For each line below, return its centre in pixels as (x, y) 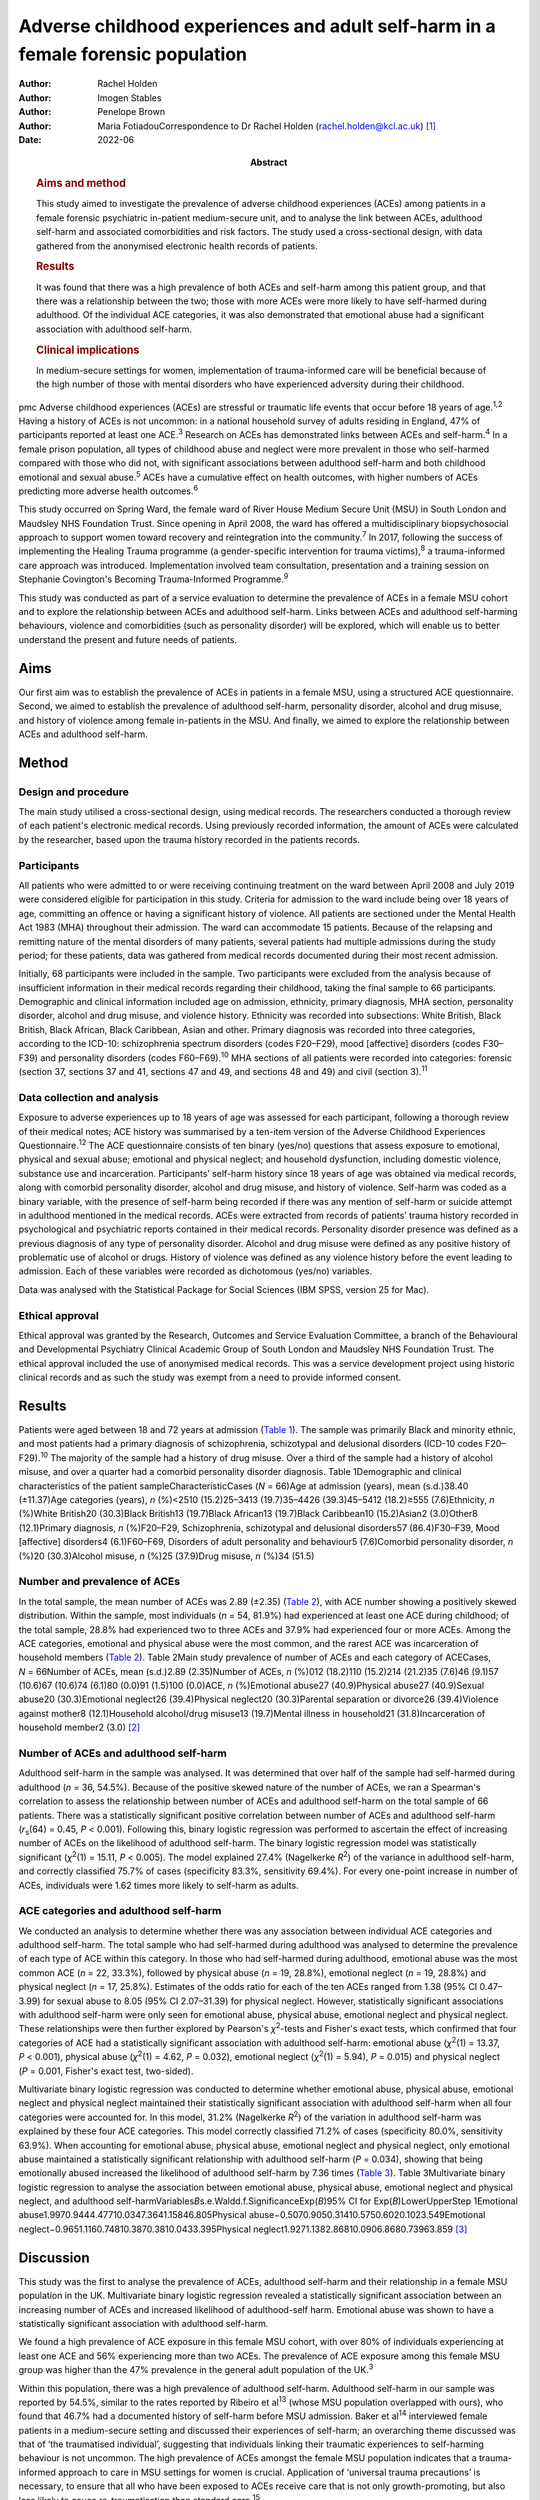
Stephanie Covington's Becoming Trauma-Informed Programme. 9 (153, 578)
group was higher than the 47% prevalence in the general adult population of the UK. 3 (196, 2369)
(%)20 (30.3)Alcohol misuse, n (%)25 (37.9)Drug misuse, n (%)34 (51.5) (166, 1556)
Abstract (269, 162)
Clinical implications (88, 350)
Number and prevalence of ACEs (99, 1582)
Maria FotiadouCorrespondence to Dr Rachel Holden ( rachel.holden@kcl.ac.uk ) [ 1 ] (267, 126)
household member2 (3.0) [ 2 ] (79, 1727)
